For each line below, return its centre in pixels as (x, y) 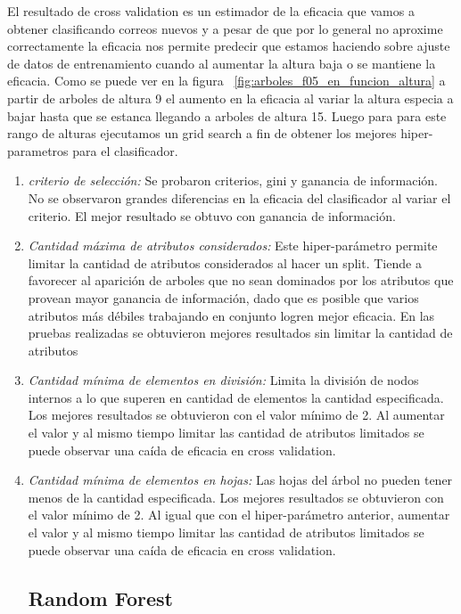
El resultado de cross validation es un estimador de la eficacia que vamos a (211, 11)
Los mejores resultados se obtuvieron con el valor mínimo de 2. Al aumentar (236, 415)
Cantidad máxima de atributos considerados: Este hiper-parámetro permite (233, 246)
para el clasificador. (125, 150)
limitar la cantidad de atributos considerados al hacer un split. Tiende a (225, 262)
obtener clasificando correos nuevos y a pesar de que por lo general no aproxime (225, 28)
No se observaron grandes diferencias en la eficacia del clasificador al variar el (239, 197)
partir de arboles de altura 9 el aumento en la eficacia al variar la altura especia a (230, 98)
